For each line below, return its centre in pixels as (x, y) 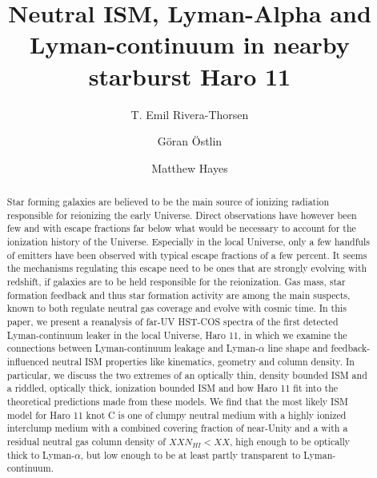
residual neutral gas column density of (86, 441)
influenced (28, 361)
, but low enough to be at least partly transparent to (191, 454)
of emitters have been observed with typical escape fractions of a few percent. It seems (187, 255)
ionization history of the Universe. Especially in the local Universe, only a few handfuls (188, 242)
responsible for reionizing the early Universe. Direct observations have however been (182, 215)
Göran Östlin (190, 141)
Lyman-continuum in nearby (190, 44)
